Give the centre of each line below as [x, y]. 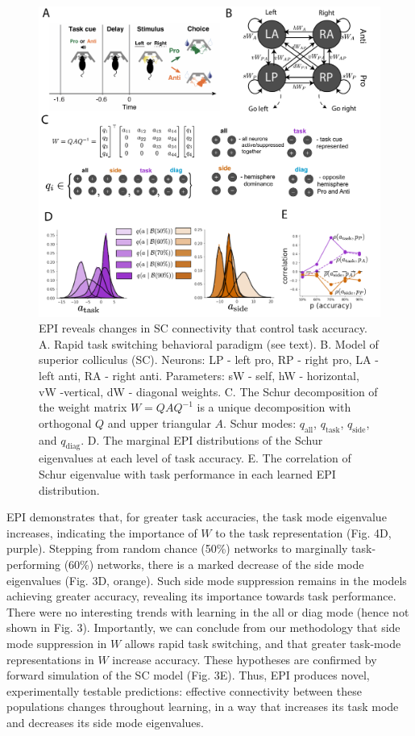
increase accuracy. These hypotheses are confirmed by [245, 659]
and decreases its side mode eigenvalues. [105, 722]
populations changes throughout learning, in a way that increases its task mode [203, 707]
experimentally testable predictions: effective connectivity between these [184, 690]
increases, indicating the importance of [102, 532]
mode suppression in [57, 643]
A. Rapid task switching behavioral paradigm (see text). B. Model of [209, 343]
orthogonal [65, 422]
